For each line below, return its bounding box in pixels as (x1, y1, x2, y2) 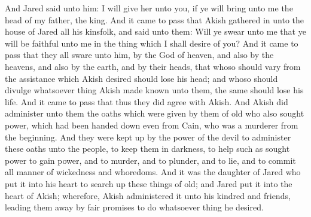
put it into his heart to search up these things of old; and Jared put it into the (5, 177, 292, 190)
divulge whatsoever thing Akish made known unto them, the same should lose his (5, 84, 304, 96)
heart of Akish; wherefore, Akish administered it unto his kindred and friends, (5, 189, 291, 201)
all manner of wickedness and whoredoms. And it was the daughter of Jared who (5, 166, 301, 178)
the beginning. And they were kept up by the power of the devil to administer (5, 130, 291, 143)
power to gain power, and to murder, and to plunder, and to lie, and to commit (5, 154, 296, 166)
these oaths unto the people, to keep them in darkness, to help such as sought (5, 142, 290, 155)
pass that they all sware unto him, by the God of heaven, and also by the (5, 48, 274, 61)
